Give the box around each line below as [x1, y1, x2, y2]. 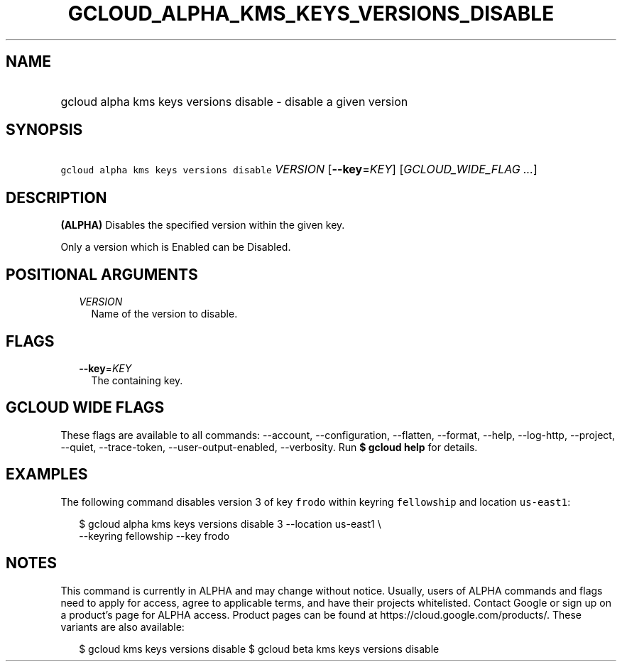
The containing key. [91, 374, 183, 386]
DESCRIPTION [6, 188, 107, 207]
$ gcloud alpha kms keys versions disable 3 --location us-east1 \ [79, 517, 381, 530]
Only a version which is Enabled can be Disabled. [60, 241, 291, 254]
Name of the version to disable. [91, 308, 238, 320]
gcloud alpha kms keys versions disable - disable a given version [60, 94, 408, 109]
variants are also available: [60, 620, 185, 633]
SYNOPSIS [6, 121, 83, 139]
